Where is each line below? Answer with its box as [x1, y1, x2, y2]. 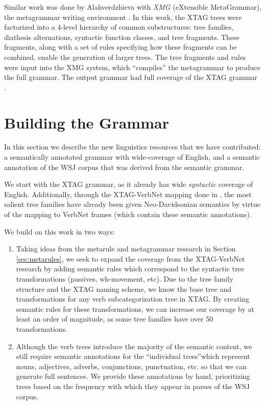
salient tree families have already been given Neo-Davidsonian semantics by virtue [4, 199, 260, 209]
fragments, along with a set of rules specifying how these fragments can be [4, 41, 237, 52]
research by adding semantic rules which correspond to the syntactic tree [16, 263, 245, 274]
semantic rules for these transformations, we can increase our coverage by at [16, 303, 254, 314]
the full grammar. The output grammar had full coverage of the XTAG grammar [4, 72, 257, 82]
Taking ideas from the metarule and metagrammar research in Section [16, 243, 236, 254]
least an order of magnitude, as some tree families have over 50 [16, 313, 213, 324]
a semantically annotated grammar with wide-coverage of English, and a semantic [4, 152, 260, 162]
